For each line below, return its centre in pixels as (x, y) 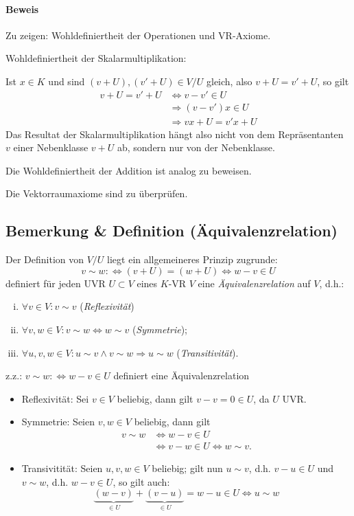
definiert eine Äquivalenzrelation (181, 375)
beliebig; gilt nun (187, 468)
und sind (67, 81)
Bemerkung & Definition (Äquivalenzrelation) (172, 231)
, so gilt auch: (141, 481)
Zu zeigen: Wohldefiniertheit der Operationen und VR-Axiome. (138, 35)
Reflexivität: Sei (55, 398)
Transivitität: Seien (62, 468)
